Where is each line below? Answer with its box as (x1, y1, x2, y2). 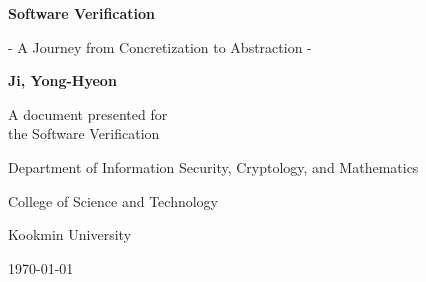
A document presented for (8, 103, 168, 124)
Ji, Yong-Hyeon (8, 70, 117, 91)
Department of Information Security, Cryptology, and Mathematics (8, 156, 419, 177)
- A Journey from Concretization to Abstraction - (8, 36, 312, 57)
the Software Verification (8, 123, 160, 144)
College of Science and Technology (8, 190, 218, 211)
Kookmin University (8, 224, 132, 245)
